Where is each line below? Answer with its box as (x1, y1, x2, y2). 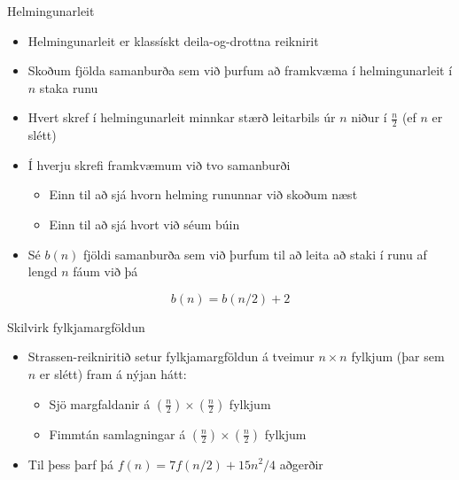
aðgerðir (279, 454, 323, 473)
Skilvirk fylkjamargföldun (7, 317, 145, 336)
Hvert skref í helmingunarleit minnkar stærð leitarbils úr (27, 108, 336, 127)
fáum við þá (73, 262, 138, 281)
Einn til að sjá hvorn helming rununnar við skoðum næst (49, 185, 358, 204)
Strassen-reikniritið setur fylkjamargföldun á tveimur (27, 347, 315, 366)
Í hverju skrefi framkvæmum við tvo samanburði (27, 155, 291, 174)
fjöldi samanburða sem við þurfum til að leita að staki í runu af (83, 244, 427, 263)
